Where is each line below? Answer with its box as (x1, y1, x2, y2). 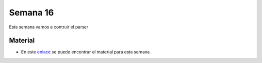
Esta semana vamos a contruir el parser (9, 24, 88, 30)
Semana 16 (9, 7, 54, 18)
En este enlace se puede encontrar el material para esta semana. (21, 49, 151, 55)
